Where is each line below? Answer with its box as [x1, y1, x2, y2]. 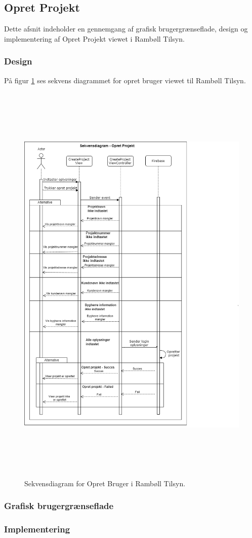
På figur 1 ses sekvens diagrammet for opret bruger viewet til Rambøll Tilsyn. [4, 75, 246, 85]
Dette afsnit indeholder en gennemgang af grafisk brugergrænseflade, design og [4, 23, 248, 34]
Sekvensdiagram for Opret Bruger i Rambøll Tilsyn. [24, 478, 186, 488]
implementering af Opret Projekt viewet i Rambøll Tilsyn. [4, 33, 185, 44]
